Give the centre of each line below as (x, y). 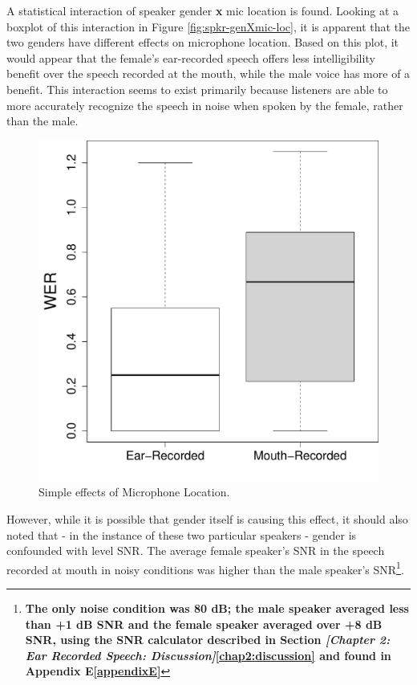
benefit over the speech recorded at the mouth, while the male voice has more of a (208, 73)
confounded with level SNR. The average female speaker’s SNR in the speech (196, 550)
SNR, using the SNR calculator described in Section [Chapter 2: (208, 640)
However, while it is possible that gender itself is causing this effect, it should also (207, 518)
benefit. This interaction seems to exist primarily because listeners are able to (197, 89)
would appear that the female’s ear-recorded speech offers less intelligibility (191, 57)
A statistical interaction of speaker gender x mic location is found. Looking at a (203, 10)
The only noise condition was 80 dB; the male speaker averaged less (217, 608)
